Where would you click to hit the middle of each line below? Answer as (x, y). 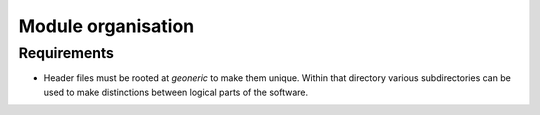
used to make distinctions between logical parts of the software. (176, 92)
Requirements (66, 53)
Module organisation (106, 26)
